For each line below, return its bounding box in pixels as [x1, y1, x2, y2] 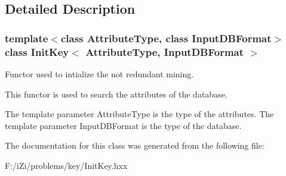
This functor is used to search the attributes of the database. [5, 87, 227, 100]
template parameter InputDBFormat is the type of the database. [5, 119, 242, 131]
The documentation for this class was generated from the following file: [5, 139, 265, 152]
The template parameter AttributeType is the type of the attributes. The [5, 108, 274, 120]
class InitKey [5, 44, 69, 59]
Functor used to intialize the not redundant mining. [5, 67, 194, 80]
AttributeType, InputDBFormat [85, 44, 244, 59]
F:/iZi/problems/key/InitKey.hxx [5, 159, 128, 171]
